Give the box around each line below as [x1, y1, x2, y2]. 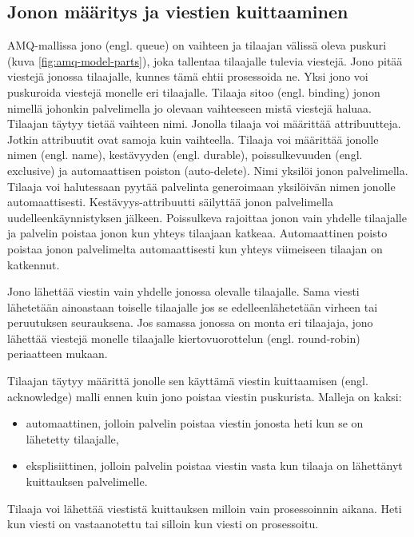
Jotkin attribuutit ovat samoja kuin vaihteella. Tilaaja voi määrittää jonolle [7, 130, 379, 147]
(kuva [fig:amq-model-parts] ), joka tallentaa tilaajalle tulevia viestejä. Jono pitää [7, 52, 403, 69]
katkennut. [7, 256, 60, 272]
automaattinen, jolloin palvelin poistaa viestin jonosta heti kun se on [26, 415, 364, 432]
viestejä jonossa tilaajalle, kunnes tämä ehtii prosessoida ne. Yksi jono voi [7, 68, 368, 85]
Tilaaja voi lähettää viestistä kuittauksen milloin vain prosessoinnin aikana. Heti [7, 499, 402, 516]
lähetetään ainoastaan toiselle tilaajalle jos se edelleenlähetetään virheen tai [7, 298, 378, 315]
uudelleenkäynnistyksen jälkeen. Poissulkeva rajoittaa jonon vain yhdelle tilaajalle [7, 209, 407, 225]
